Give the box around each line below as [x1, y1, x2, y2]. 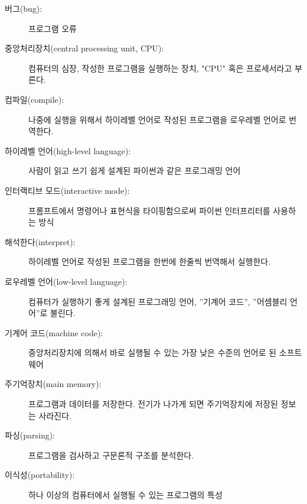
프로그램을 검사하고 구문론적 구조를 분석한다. [28, 448, 194, 461]
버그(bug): [5, 2, 43, 14]
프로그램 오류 [28, 22, 77, 34]
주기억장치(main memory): [5, 378, 102, 390]
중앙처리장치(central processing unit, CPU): [5, 42, 164, 54]
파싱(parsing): [5, 429, 55, 441]
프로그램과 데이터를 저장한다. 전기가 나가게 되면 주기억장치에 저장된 [28, 398, 278, 410]
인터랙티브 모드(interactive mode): [5, 184, 130, 196]
